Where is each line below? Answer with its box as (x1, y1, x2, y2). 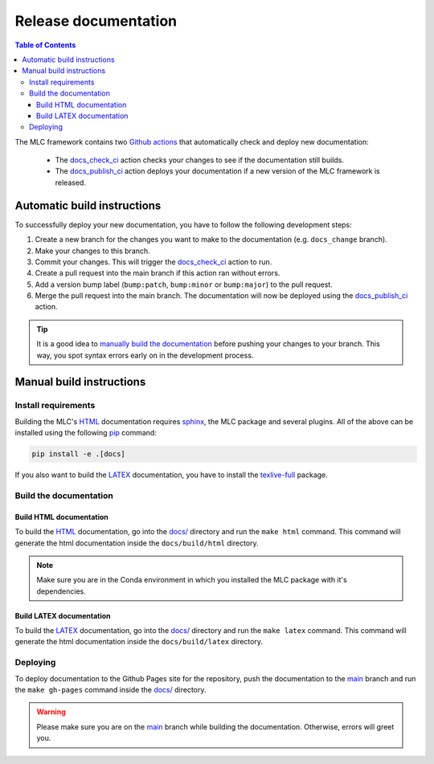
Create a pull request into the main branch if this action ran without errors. (35, 268, 280, 278)
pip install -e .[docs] (31, 450, 126, 459)
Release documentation (14, 12, 177, 30)
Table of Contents (14, 40, 76, 50)
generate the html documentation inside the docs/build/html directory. (14, 538, 259, 548)
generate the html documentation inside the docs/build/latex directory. (14, 637, 263, 647)
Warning (36, 707, 66, 717)
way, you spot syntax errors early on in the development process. (36, 350, 254, 360)
